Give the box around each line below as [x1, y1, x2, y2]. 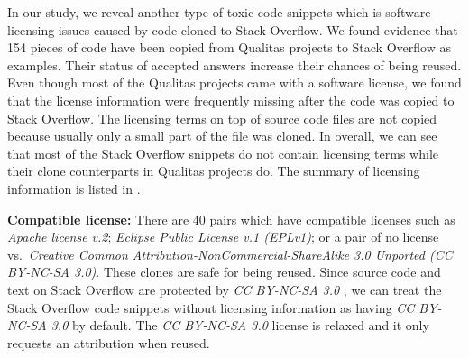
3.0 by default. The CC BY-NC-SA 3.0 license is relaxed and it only [51, 316, 429, 335]
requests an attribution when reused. [7, 333, 210, 352]
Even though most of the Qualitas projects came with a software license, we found [7, 73, 462, 92]
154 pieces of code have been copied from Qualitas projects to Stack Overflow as [7, 38, 451, 57]
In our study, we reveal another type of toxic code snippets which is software [7, 3, 431, 21]
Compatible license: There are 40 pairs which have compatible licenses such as [7, 209, 455, 228]
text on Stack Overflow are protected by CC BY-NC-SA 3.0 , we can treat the [7, 280, 442, 298]
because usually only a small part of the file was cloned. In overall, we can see [7, 126, 437, 145]
